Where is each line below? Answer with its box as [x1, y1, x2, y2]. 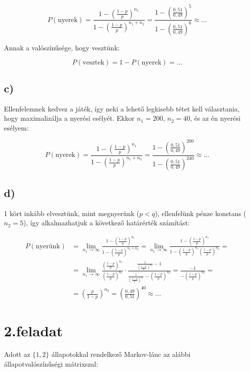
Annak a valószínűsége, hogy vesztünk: [4, 42, 120, 52]
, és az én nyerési [190, 113, 241, 123]
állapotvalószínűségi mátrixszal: [4, 358, 98, 369]
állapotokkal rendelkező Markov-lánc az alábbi [51, 349, 191, 359]
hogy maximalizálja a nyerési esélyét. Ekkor [4, 113, 135, 123]
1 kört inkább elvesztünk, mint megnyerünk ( [4, 208, 139, 218]
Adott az [4, 349, 30, 359]
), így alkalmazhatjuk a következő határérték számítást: [23, 218, 190, 228]
